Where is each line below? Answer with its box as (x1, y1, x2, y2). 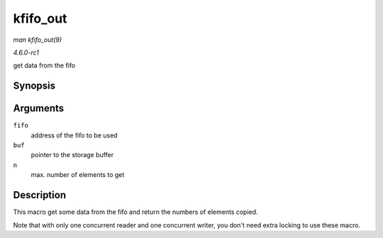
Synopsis (13, 80, 56, 92)
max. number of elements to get (30, 171, 125, 179)
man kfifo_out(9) (13, 35, 62, 44)
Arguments (13, 103, 65, 115)
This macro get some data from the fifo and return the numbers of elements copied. (13, 208, 258, 216)
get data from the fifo (13, 61, 76, 70)
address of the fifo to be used (30, 131, 118, 140)
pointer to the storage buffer (30, 151, 113, 159)
